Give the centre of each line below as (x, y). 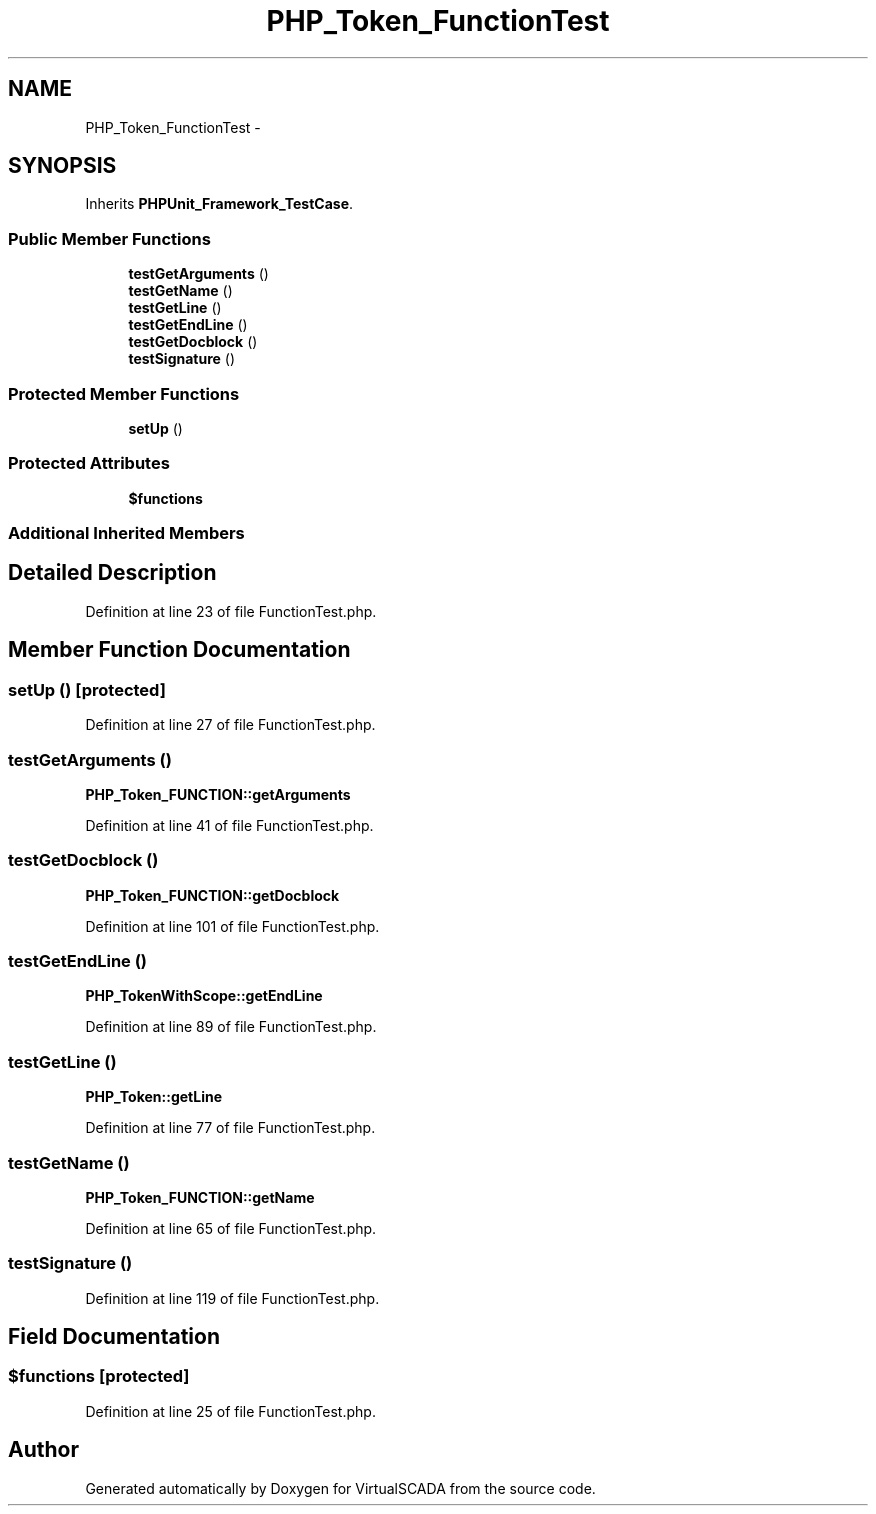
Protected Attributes (89, 463)
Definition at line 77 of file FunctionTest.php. (230, 1128)
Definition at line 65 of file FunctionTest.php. (231, 1228)
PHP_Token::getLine (154, 1097)
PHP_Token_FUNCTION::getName (200, 1197)
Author (43, 1450)
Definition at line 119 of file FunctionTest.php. (232, 1298)
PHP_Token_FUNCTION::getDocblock (212, 895)
